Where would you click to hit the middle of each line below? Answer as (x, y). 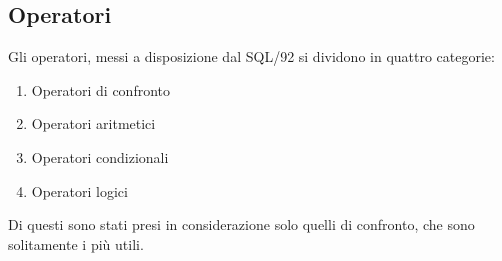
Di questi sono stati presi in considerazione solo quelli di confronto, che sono (241, 224)
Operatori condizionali (100, 156)
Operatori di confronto (101, 89)
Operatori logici (79, 190)
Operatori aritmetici (93, 123)
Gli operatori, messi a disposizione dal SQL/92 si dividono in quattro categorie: (251, 56)
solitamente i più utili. (76, 243)
